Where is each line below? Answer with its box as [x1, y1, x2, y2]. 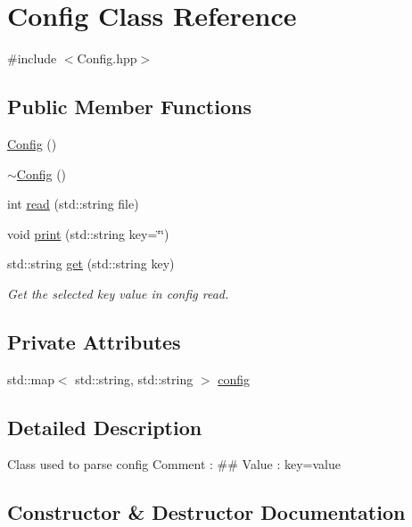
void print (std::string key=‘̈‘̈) [7, 224, 169, 243]
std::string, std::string [75, 369, 194, 388]
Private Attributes [7, 327, 181, 355]
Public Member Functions [7, 93, 251, 120]
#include [7, 49, 57, 68]
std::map [7, 369, 54, 388]
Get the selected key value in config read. [7, 284, 229, 302]
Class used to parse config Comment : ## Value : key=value [7, 455, 342, 473]
